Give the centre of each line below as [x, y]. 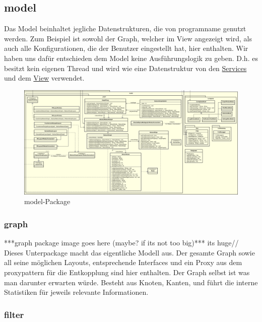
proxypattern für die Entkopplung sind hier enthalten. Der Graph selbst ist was [127, 272]
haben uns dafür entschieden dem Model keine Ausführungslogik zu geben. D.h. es [131, 58]
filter [14, 314]
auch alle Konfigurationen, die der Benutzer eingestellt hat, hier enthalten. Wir [126, 48]
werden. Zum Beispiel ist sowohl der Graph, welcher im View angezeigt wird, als [128, 38]
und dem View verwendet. [44, 78]
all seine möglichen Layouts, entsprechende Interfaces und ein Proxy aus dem [123, 262]
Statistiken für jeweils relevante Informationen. [76, 292]
